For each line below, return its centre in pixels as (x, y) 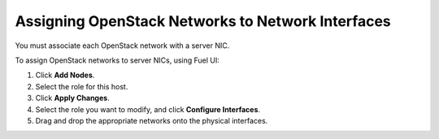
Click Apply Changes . (72, 98)
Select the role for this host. (82, 86)
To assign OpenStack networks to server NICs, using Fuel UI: (117, 60)
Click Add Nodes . (65, 75)
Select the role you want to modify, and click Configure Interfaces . (148, 109)
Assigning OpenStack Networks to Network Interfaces (203, 21)
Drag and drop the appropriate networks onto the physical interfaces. (152, 120)
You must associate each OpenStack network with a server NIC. (122, 46)
